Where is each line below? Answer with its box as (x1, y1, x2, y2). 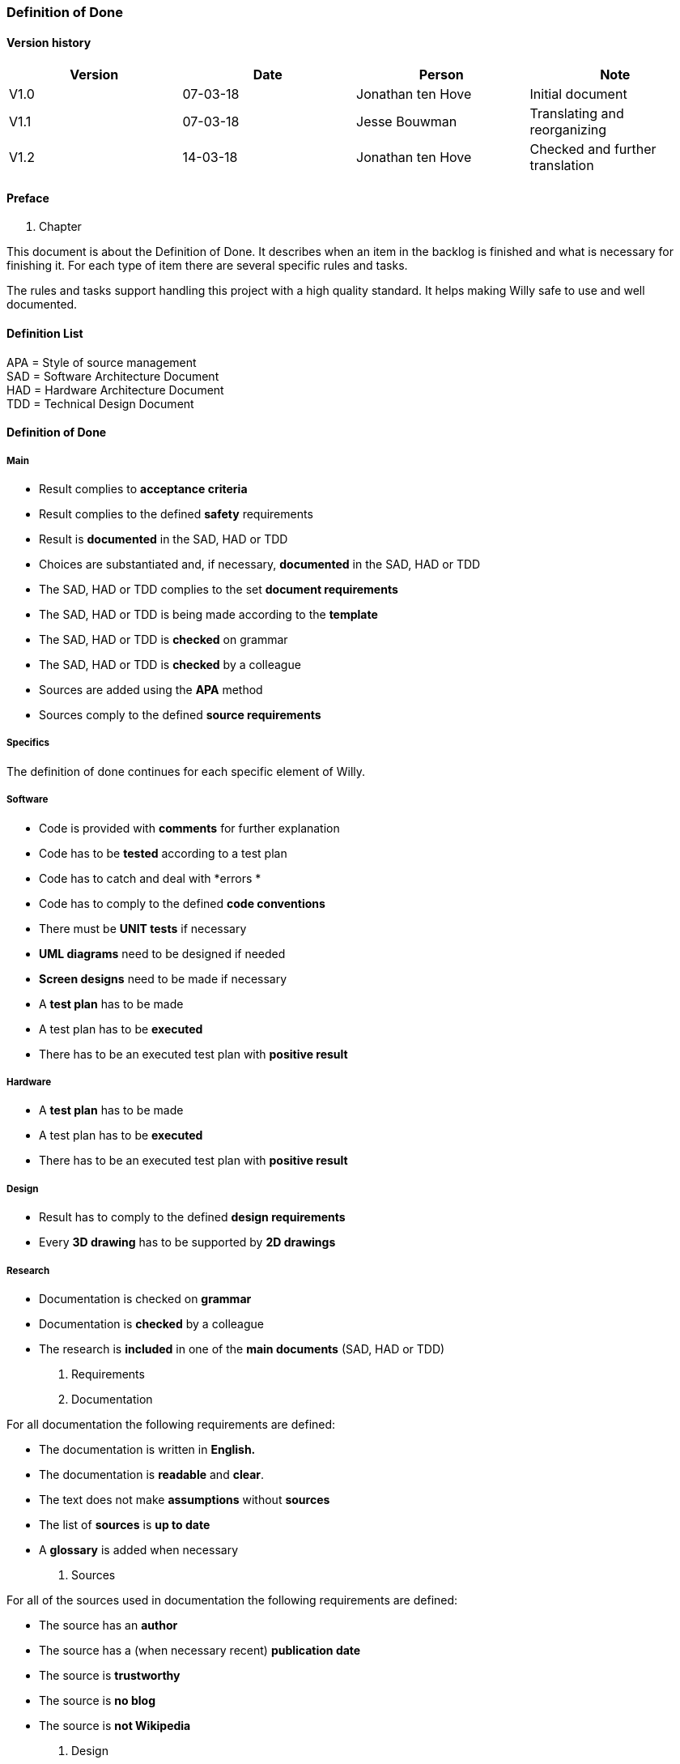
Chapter (39, 219, 82, 234)
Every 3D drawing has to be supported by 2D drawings (39, 1235, 336, 1250)
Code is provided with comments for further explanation (39, 820, 340, 835)
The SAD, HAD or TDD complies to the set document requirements (39, 582, 398, 597)
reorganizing (529, 121, 607, 138)
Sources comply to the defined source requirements (39, 708, 321, 722)
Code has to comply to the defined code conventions (39, 896, 325, 910)
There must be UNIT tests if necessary (39, 921, 247, 935)
